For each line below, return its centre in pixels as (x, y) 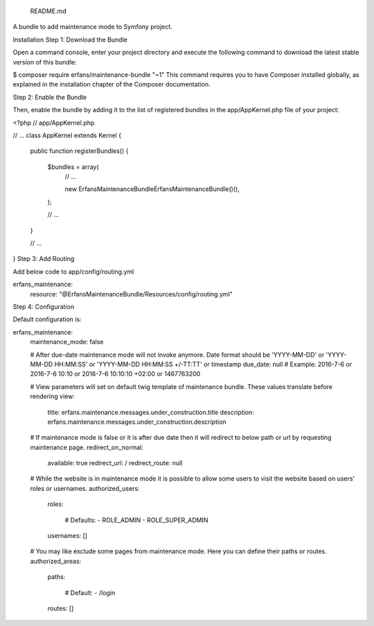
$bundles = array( (73, 167)
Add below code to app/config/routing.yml (73, 271)
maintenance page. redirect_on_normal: (87, 447)
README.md (48, 11)
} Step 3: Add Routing (44, 259)
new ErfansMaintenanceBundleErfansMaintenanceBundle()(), (152, 189)
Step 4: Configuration (44, 306)
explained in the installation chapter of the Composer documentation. (112, 84)
